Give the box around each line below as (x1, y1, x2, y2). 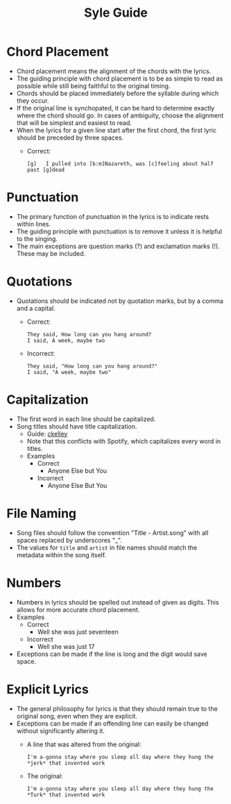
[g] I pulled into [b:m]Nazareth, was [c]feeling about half (26, 160, 214, 167)
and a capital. (16, 304, 56, 312)
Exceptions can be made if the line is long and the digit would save (16, 650, 207, 658)
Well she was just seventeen (37, 627, 119, 636)
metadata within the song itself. (16, 550, 107, 559)
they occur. (16, 96, 49, 105)
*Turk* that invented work (26, 791, 105, 798)
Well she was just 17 (37, 642, 95, 650)
